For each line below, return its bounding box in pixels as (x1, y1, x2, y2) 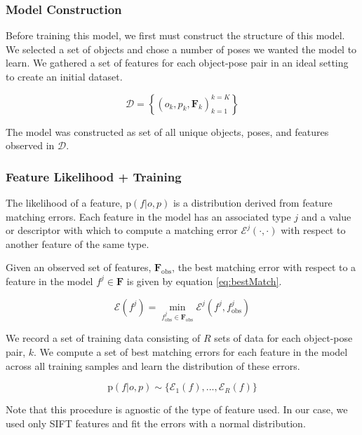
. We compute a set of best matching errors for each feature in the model (34, 344, 348, 359)
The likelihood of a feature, (6, 195, 123, 209)
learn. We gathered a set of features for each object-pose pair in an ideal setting (6, 55, 349, 70)
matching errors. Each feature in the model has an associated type (6, 209, 291, 223)
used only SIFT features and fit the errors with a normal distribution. (6, 415, 306, 430)
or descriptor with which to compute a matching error (6, 223, 238, 237)
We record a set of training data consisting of (6, 331, 201, 345)
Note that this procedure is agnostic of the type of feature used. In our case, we (6, 402, 348, 417)
